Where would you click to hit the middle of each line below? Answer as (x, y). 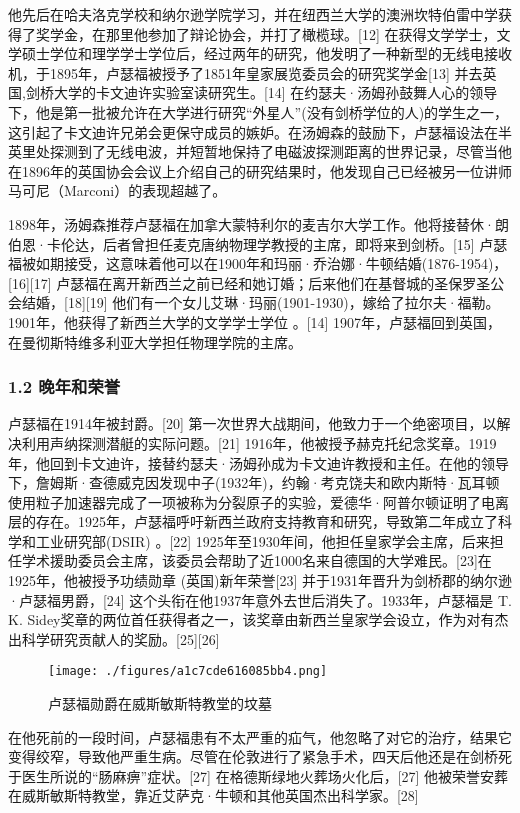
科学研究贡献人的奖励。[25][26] (120, 638)
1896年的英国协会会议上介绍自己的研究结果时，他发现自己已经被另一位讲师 (266, 170)
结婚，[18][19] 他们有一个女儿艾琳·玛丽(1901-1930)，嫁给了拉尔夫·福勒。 (260, 302)
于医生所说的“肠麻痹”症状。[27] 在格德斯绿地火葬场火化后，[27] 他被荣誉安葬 (258, 775)
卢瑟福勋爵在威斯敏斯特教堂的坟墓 (160, 703)
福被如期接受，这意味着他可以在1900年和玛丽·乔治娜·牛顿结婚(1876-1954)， (258, 263)
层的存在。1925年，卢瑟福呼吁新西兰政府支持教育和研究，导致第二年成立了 (253, 521)
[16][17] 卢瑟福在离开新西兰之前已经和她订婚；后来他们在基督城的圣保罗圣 (249, 282)
